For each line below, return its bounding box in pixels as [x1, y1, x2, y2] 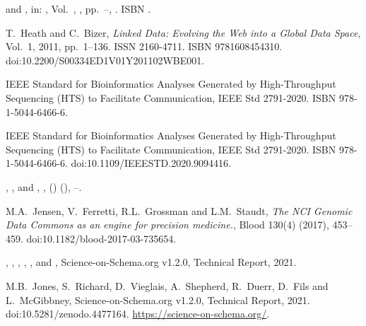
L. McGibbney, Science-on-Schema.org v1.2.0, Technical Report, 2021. [6, 292, 310, 307]
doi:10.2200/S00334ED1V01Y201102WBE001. [6, 52, 205, 67]
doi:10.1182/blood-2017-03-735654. [26, 231, 177, 245]
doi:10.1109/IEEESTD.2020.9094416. [71, 156, 231, 170]
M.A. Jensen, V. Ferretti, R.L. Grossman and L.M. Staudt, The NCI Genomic [6, 203, 353, 218]
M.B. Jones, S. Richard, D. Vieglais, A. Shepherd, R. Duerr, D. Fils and [6, 278, 329, 293]
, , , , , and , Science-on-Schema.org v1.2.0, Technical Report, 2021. [6, 255, 297, 269]
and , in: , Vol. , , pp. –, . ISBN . [6, 1, 151, 16]
